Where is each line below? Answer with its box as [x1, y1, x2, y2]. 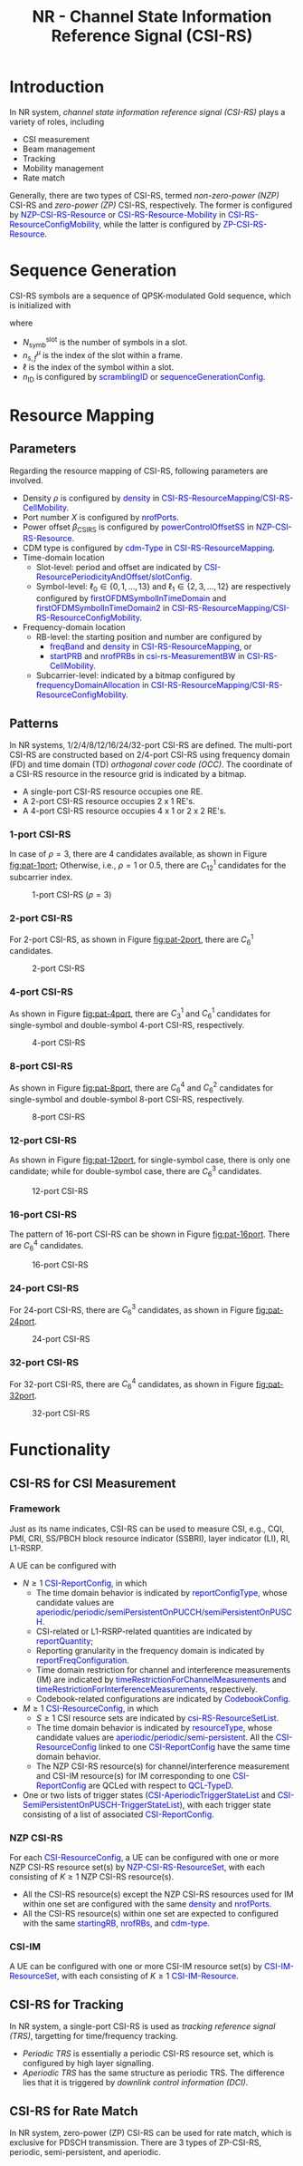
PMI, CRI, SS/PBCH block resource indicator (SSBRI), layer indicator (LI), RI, [9, 1532, 291, 1543]
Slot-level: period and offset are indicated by [35, 562, 203, 573]
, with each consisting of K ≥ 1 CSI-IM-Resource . [56, 1970, 240, 1982]
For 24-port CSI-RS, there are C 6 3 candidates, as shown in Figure [9, 1303, 254, 1317]
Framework [9, 1502, 61, 1515]
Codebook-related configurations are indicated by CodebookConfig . [35, 1693, 291, 1704]
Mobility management [22, 162, 104, 173]
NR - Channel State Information [32, 6, 272, 27]
